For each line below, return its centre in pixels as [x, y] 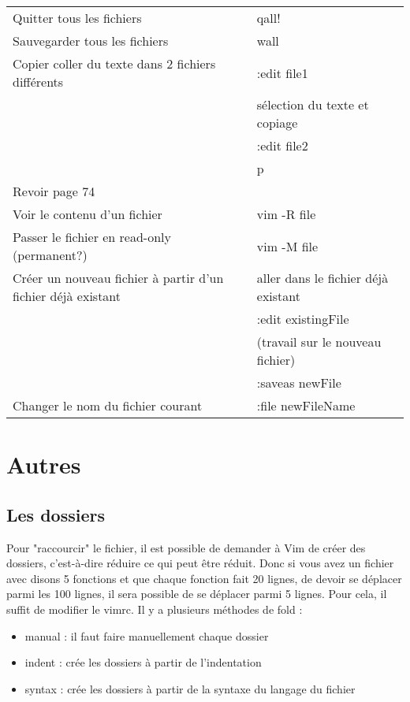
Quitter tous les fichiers [77, 18]
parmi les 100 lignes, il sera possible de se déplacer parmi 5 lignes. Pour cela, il [197, 594]
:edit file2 [282, 145]
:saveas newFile [299, 383]
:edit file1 [282, 72]
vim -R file [286, 214]
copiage [277, 123]
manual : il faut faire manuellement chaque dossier [147, 635]
